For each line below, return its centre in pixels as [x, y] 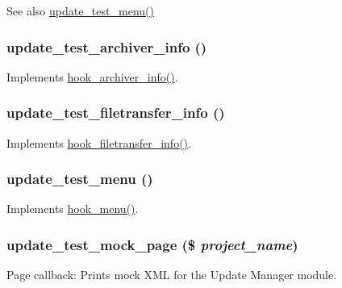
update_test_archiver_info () [107, 46]
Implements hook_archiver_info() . [92, 76]
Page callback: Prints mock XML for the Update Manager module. [172, 275]
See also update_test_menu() [80, 10]
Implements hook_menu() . [73, 209]
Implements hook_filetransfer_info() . [99, 142]
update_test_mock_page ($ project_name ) [152, 244]
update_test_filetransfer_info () [116, 113]
